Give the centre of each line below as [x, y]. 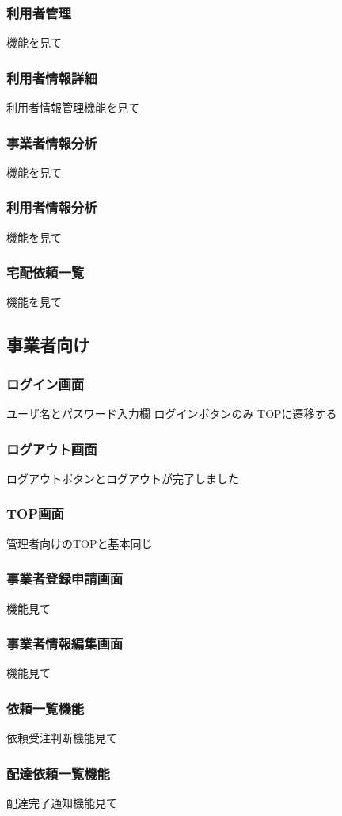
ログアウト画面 [52, 448]
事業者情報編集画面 [65, 644]
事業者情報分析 [52, 142]
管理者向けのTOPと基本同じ [80, 543]
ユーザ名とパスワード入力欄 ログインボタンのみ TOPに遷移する [172, 414]
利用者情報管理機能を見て [73, 107]
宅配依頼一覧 [46, 272]
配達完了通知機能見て [62, 802]
